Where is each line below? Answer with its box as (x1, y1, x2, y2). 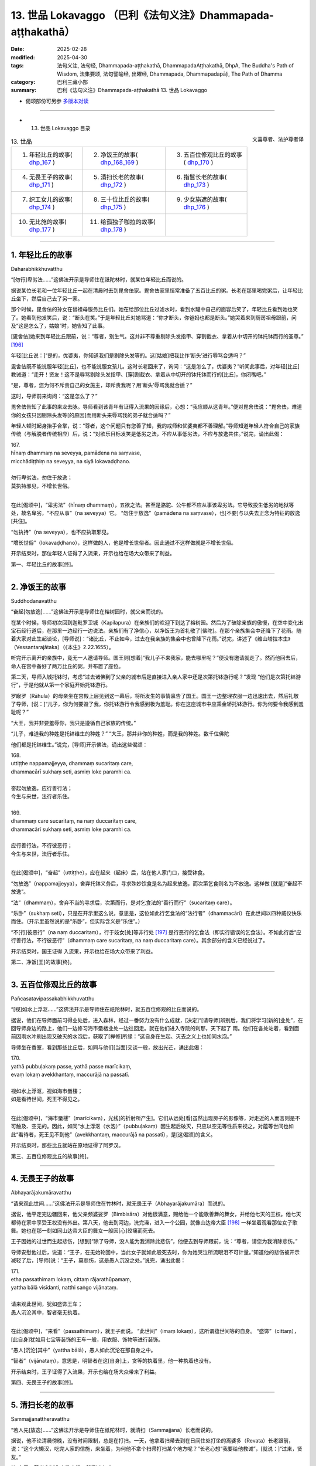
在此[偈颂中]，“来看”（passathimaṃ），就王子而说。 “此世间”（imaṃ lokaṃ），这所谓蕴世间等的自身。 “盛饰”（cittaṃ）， (11, 1328, 300, 1335)
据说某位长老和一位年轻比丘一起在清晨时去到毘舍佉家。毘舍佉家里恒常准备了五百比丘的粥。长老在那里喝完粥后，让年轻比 (11, 287, 303, 294)
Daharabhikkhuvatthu (11, 265, 63, 272)
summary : (11, 87, 37, 94)
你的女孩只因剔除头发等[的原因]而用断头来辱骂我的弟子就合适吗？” (11, 411, 171, 419)
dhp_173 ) (183, 181, 210, 189)
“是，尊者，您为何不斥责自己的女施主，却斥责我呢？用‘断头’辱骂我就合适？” (11, 382, 193, 389)
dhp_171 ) (29, 181, 54, 189)
